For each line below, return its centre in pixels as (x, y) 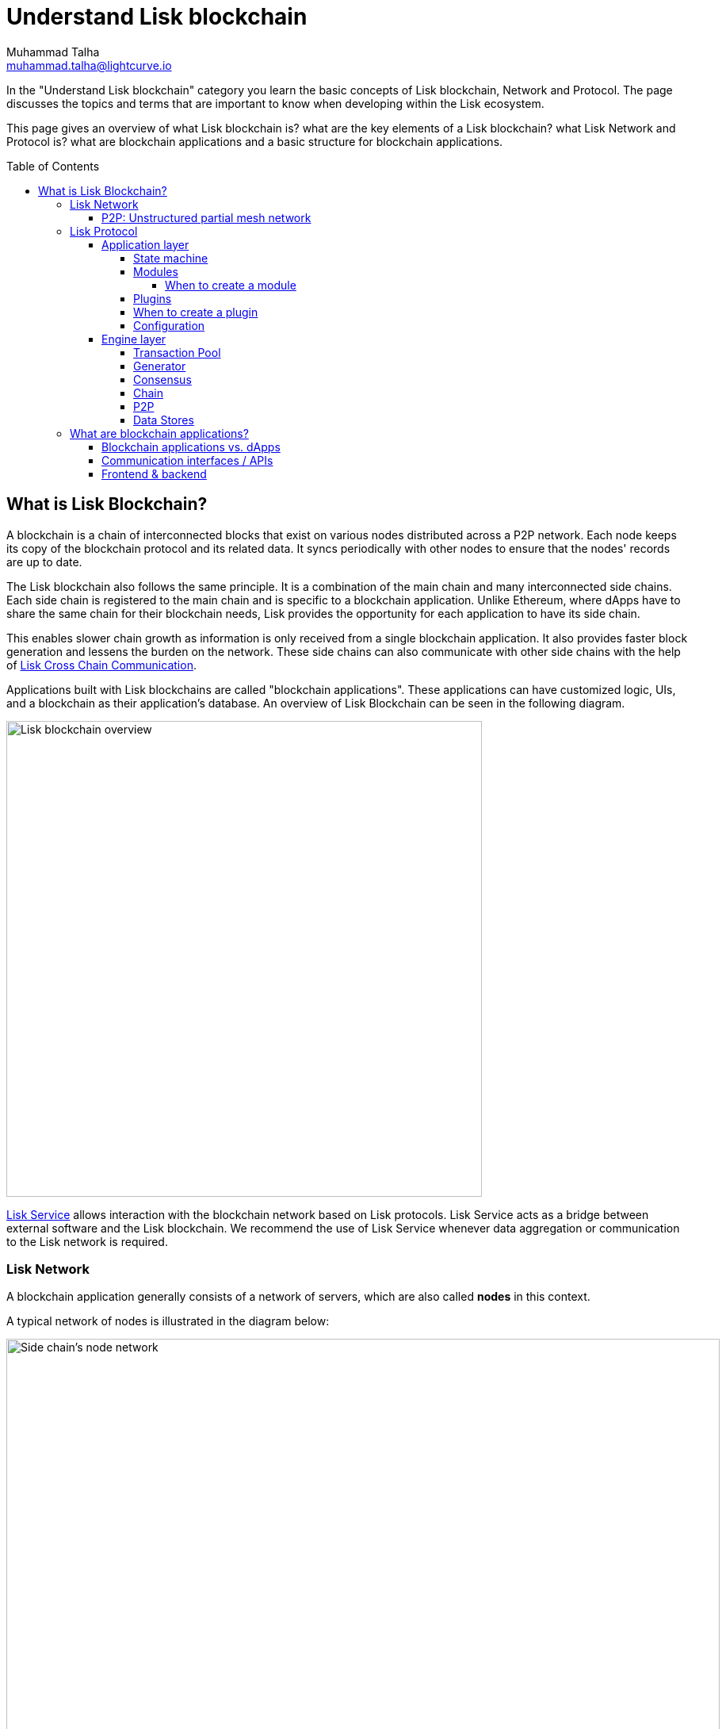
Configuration (169, 325)
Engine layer (134, 339)
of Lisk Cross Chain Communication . (101, 665)
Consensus (162, 379)
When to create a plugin (196, 312)
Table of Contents (53, 166)
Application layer (145, 244)
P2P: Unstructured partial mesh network (206, 217)
